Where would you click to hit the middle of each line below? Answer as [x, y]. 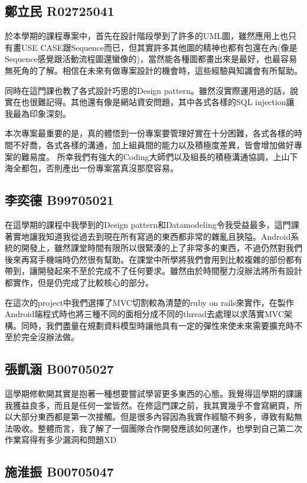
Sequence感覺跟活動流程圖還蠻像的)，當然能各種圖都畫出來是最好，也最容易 [151, 59]
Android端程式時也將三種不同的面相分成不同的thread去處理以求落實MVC [145, 314]
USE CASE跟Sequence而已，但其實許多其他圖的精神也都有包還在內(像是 [159, 47]
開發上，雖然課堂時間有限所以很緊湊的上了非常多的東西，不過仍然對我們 [161, 248]
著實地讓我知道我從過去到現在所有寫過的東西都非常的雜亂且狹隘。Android [148, 236]
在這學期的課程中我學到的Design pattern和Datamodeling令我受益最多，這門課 [152, 224]
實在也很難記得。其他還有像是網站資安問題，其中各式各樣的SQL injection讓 [150, 102]
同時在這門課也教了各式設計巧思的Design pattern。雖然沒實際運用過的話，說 [151, 90]
